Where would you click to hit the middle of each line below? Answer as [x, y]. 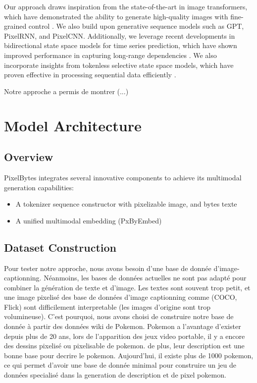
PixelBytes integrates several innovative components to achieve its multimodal [123, 177]
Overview [29, 157]
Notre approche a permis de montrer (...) [66, 91]
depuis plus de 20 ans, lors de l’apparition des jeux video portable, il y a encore [125, 336]
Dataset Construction [60, 247]
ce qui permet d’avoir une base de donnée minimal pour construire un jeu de [120, 365]
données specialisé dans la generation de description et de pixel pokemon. [115, 375]
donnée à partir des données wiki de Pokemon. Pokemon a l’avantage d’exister [123, 326]
